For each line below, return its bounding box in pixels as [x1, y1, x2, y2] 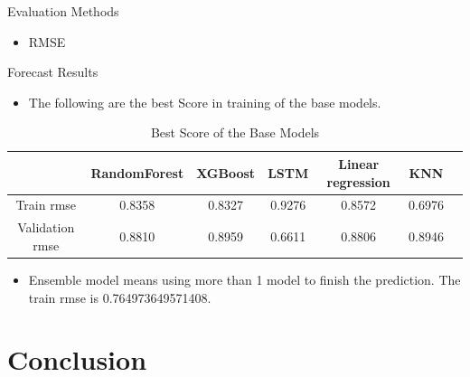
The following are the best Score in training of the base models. [28, 92, 381, 111]
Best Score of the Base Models [150, 123, 320, 142]
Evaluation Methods [7, 2, 119, 20]
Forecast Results [7, 62, 99, 81]
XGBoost [196, 163, 256, 182]
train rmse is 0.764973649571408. [28, 287, 211, 306]
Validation [17, 218, 75, 237]
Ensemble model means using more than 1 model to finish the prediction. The [28, 269, 461, 288]
